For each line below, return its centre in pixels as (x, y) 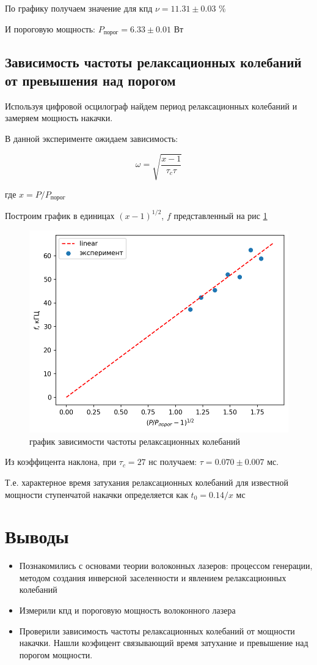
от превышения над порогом (90, 80)
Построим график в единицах (60, 215)
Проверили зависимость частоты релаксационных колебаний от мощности (157, 630)
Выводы (37, 536)
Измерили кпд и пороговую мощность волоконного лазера (127, 610)
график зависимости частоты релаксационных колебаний (135, 441)
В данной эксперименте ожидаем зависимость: (92, 138)
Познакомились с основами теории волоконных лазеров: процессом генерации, (166, 566)
